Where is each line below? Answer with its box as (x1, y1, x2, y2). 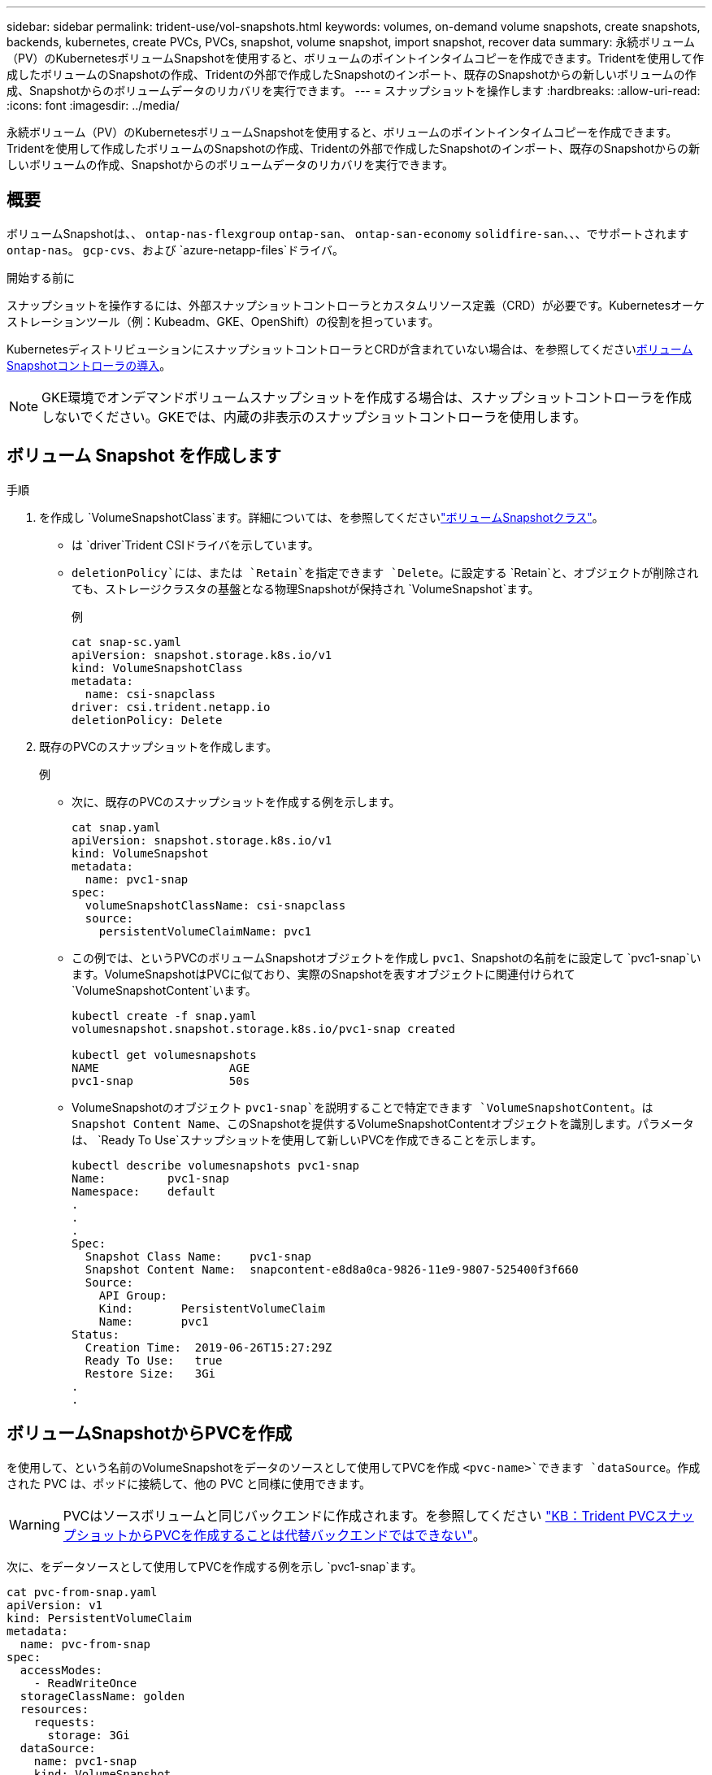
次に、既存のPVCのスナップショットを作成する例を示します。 (72, 794, 401, 809)
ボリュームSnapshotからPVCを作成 (7, 1423, 293, 1444)
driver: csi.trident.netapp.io (72, 700, 271, 714)
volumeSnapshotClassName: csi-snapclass (85, 898, 346, 912)
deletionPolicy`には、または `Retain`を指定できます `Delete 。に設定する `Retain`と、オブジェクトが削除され (72, 565, 699, 579)
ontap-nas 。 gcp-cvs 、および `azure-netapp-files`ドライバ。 (7, 242, 345, 257)
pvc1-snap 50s (72, 1074, 250, 1087)
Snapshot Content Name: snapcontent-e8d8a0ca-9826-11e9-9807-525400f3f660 (85, 1262, 579, 1276)
